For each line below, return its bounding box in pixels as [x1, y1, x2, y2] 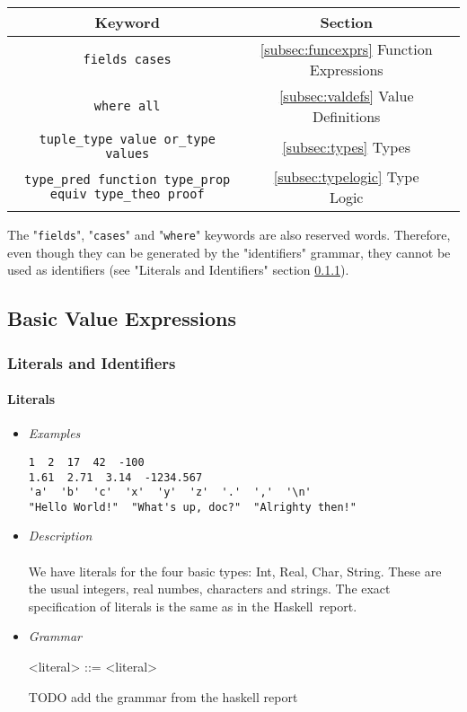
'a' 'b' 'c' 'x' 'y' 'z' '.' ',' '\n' [28, 486, 312, 499]
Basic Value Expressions [7, 304, 236, 332]
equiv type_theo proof [49, 187, 205, 201]
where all [93, 99, 161, 113]
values [105, 146, 150, 161]
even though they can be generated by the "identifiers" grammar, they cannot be [7, 242, 451, 261]
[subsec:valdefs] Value [278, 85, 414, 106]
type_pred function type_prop [24, 172, 231, 187]
